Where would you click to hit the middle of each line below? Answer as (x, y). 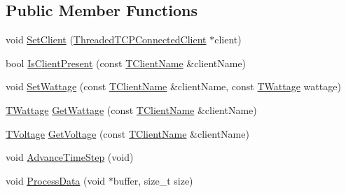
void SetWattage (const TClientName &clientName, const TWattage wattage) (173, 86)
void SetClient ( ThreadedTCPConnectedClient (106, 40)
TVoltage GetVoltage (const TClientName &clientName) (127, 133)
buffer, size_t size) (153, 180)
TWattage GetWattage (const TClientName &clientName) (131, 109)
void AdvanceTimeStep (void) (70, 157)
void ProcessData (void (56, 180)
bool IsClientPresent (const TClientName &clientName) (126, 63)
